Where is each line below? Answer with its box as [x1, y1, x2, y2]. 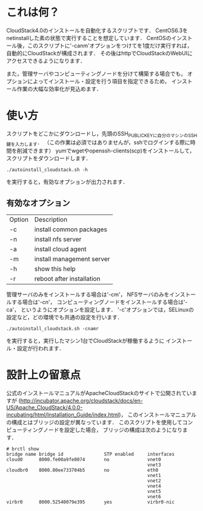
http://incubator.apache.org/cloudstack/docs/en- [20, 397, 144, 404]
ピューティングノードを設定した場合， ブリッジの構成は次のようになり [6, 426, 183, 434]
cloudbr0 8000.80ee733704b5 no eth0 [6, 467, 159, 473]
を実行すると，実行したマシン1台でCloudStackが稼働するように [6, 337, 165, 345]
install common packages [34, 225, 107, 234]
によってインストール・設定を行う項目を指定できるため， [27, 77, 170, 85]
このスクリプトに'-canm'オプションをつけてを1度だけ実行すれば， [27, 42, 193, 49]
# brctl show [6, 446, 39, 452]
